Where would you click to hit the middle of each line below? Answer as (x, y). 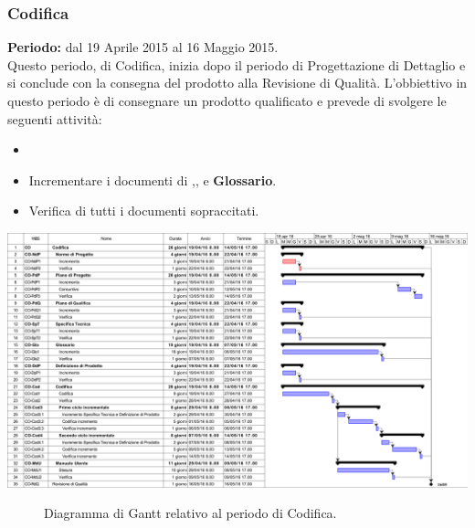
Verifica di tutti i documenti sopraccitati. (144, 211)
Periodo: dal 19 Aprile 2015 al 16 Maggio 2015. (143, 47)
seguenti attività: (55, 118)
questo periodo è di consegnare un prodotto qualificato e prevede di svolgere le (227, 100)
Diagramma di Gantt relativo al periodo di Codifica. (190, 513)
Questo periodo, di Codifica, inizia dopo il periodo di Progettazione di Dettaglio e (237, 64)
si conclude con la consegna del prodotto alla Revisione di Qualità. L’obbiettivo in (237, 83)
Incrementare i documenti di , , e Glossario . (153, 180)
